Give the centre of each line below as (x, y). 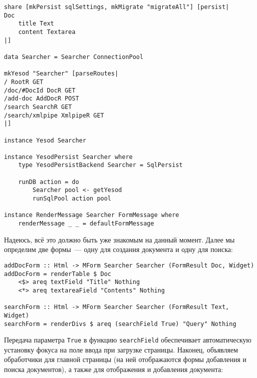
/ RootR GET (24, 82)
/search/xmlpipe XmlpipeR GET (54, 115)
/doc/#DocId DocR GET (40, 90)
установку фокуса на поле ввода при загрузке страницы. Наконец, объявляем (121, 349)
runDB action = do (49, 182)
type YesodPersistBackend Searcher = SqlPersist (100, 165)
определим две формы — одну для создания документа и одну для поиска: (119, 249)
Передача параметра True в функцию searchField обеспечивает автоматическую (128, 340)
